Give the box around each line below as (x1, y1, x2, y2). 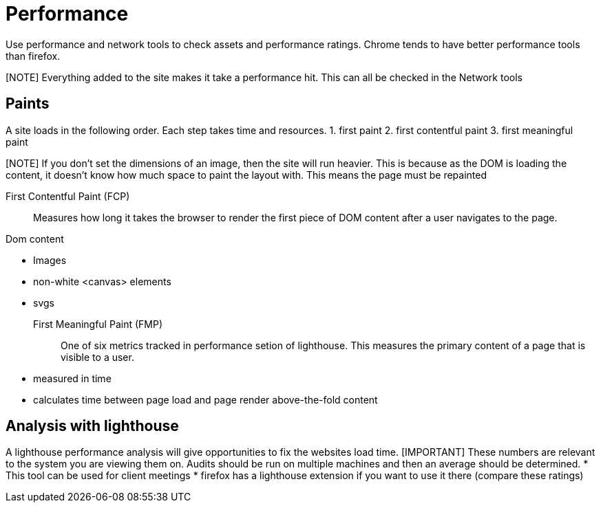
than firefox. (6, 49, 61, 62)
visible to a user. (61, 351, 134, 363)
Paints (6, 95, 50, 113)
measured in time (33, 372, 112, 384)
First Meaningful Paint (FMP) (33, 318, 162, 330)
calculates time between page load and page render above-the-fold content (33, 393, 378, 406)
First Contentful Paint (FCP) (6, 190, 130, 202)
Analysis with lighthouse (6, 417, 179, 435)
